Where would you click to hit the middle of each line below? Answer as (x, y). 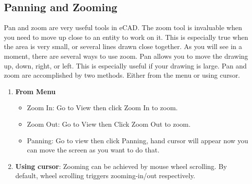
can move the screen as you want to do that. (93, 150)
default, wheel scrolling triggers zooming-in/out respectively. (105, 176)
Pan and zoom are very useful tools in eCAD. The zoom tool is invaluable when (123, 27)
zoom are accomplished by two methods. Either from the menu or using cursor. (122, 75)
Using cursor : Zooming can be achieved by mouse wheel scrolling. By (121, 166)
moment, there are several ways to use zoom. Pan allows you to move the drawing (126, 56)
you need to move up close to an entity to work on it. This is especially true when (126, 37)
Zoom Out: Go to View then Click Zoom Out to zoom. (109, 124)
